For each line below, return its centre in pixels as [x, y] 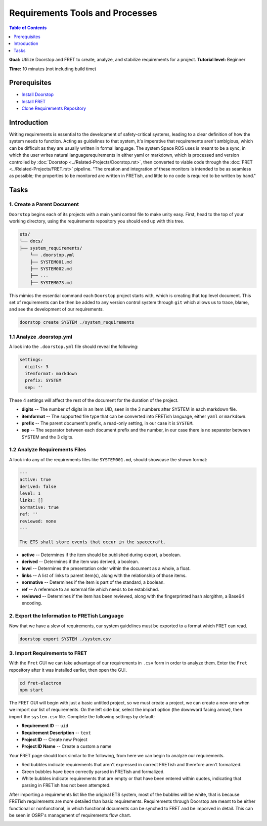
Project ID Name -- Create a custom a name [67, 746]
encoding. [32, 603]
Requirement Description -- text [56, 733]
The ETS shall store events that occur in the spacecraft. [92, 542]
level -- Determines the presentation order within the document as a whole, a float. [106, 568]
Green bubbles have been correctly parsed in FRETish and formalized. [93, 772]
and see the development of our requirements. [56, 309]
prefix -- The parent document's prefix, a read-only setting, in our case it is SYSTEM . [108, 423]
